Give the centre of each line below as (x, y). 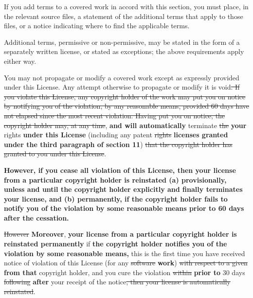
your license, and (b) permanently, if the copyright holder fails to (116, 198)
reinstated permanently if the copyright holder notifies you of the (116, 244)
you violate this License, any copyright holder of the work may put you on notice (125, 96)
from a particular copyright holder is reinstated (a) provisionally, (115, 179)
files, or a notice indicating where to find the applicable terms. (97, 26)
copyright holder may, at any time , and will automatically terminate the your (125, 125)
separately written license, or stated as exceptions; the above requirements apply (124, 51)
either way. (20, 61)
